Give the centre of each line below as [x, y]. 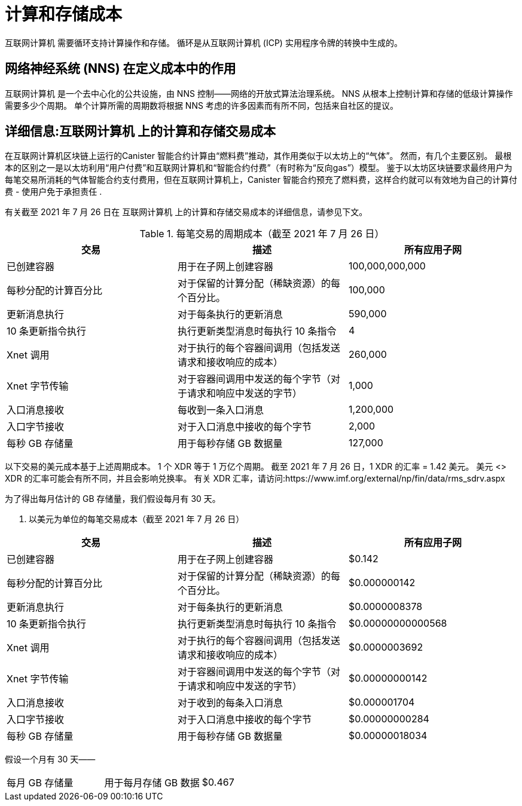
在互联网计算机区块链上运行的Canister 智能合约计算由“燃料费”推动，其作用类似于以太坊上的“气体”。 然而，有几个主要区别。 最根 [258, 156]
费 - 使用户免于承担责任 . [54, 192]
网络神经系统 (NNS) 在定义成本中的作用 [120, 69]
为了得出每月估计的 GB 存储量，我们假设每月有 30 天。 [113, 499]
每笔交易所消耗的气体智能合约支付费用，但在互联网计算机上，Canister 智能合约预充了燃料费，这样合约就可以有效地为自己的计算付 [261, 180]
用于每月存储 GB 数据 [152, 783]
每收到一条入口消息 [220, 410]
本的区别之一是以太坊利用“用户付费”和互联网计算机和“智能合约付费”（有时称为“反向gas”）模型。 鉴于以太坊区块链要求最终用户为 [259, 168]
